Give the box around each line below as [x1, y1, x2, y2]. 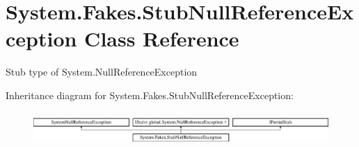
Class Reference [84, 24, 239, 53]
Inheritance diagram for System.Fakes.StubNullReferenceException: [6, 87, 294, 102]
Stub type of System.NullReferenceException [6, 64, 198, 79]
